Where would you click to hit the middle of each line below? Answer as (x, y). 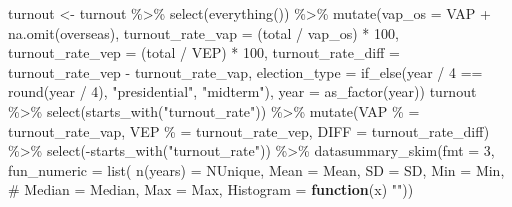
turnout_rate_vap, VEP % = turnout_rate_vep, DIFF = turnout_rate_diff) (249, 130)
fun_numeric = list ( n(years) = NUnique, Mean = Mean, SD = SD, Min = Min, (256, 169)
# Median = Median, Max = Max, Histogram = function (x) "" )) (211, 189)
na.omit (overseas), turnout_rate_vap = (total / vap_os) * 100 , (203, 32)
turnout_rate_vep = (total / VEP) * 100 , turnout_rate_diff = (204, 52)
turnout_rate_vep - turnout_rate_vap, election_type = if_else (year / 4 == (245, 71)
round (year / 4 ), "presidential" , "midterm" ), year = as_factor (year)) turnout (242, 91)
